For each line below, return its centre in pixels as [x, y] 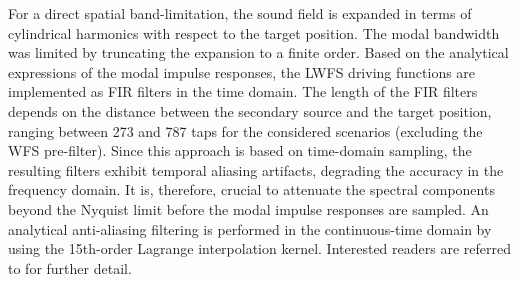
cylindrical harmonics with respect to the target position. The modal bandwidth [254, 32]
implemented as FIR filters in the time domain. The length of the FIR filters [243, 91]
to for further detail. [70, 267]
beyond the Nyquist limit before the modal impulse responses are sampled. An [248, 208]
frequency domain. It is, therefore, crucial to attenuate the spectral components [251, 189]
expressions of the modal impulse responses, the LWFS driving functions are [242, 71]
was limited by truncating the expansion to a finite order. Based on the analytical [258, 52]
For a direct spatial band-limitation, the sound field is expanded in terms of [240, 13]
